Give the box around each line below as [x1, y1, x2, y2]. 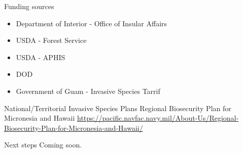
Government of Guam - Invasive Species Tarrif [16, 85, 160, 96]
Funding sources [4, 1, 54, 11]
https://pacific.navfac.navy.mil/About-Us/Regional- [77, 113, 239, 123]
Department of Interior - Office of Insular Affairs [16, 18, 167, 28]
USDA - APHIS [16, 52, 65, 62]
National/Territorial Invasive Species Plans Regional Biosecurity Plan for [4, 103, 231, 113]
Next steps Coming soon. [4, 139, 82, 150]
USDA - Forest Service [16, 35, 87, 45]
